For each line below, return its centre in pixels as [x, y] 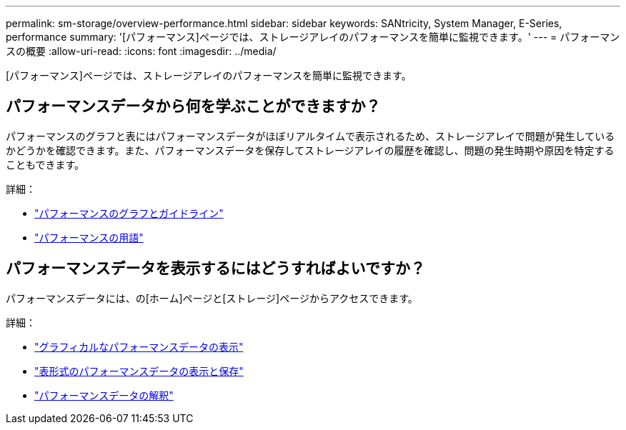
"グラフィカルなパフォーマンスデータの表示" [139, 346]
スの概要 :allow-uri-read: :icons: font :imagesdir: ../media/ [141, 51]
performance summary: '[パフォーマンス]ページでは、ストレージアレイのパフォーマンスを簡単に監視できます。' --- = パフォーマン [313, 37]
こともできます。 [45, 164]
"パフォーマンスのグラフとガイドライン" [129, 213]
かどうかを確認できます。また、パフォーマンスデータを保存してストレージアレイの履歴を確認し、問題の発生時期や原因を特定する [310, 150]
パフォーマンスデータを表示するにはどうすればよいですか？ [215, 269]
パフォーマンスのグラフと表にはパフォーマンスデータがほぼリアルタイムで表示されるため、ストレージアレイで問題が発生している [310, 136]
